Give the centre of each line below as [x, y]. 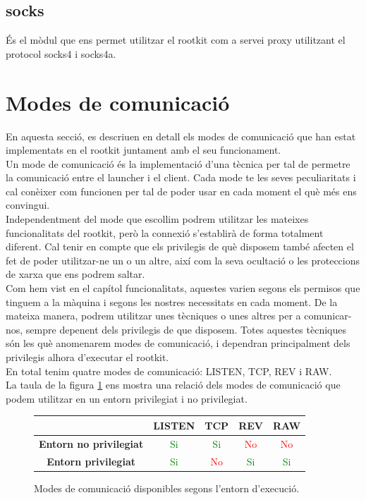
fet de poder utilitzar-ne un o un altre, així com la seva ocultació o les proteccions [183, 260]
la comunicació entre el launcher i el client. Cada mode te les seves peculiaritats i [181, 177]
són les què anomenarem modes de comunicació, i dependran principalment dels [178, 343]
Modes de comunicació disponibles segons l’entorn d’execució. [167, 488]
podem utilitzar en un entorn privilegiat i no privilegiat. [127, 398]
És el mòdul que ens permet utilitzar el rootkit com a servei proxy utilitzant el [176, 40]
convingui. [28, 205]
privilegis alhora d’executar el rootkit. [87, 357]
